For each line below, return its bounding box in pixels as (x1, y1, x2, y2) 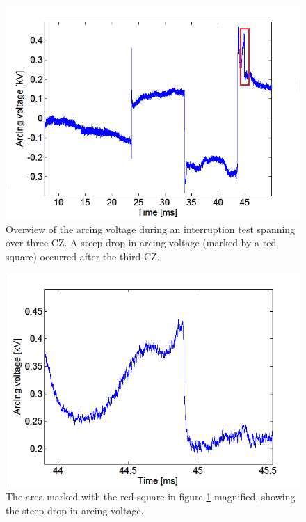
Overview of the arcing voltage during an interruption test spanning (6, 221, 296, 236)
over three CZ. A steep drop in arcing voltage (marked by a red (6, 235, 277, 250)
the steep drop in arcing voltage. (6, 503, 144, 517)
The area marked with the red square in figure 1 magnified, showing (6, 489, 296, 504)
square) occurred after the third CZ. (6, 249, 160, 263)
